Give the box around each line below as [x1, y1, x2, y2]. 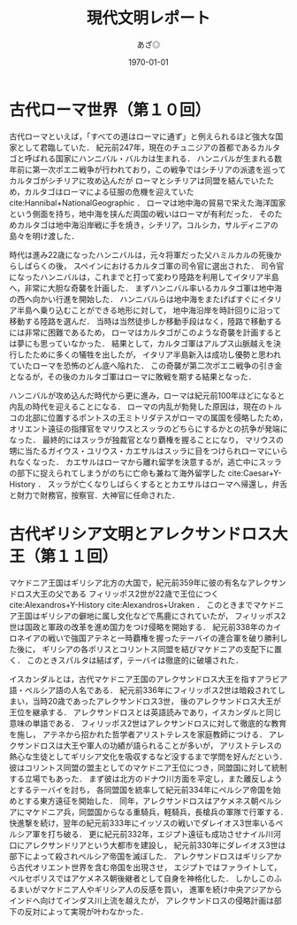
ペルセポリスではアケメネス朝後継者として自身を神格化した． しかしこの [9, 873, 275, 883]
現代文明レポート [86, 8, 210, 28]
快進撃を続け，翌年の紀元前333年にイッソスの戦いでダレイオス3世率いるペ [9, 817, 284, 828]
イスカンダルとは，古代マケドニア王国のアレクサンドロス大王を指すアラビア [9, 673, 288, 684]
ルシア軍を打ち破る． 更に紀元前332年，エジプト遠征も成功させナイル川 [9, 828, 274, 839]
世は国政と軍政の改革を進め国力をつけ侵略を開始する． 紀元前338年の [9, 621, 266, 632]
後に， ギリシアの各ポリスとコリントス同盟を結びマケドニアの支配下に [16, 643, 275, 654]
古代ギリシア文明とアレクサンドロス [9, 524, 273, 544]
